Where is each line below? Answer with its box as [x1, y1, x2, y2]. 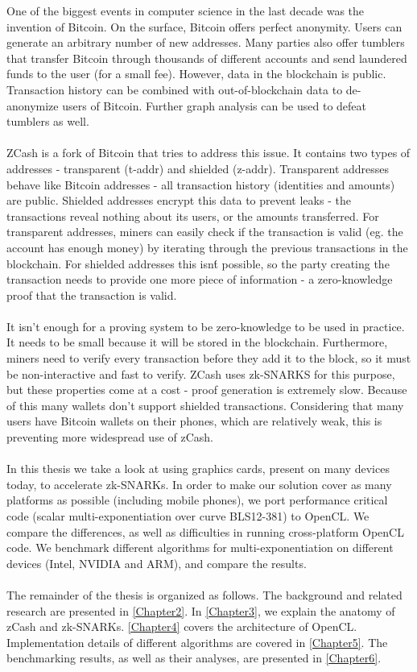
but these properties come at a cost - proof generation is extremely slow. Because [6, 381, 407, 398]
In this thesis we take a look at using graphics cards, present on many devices [6, 460, 390, 477]
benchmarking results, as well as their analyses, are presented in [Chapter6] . [6, 649, 382, 666]
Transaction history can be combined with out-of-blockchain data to [6, 81, 343, 97]
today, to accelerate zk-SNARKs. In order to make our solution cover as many [6, 475, 392, 492]
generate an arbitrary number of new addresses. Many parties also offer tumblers [6, 34, 405, 51]
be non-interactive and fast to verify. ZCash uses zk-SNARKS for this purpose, [6, 365, 395, 382]
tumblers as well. [6, 113, 89, 130]
